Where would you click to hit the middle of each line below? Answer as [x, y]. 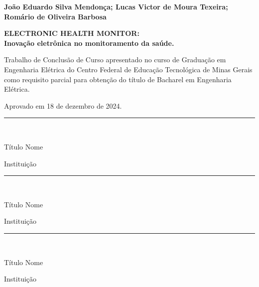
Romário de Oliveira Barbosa [55, 16]
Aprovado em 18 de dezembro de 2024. [63, 105]
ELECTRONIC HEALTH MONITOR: [72, 33]
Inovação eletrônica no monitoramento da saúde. [89, 43]
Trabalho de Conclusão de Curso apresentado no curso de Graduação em [115, 60]
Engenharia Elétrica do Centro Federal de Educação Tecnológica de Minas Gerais [128, 69]
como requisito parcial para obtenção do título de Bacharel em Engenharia [118, 79]
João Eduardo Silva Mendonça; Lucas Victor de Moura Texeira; [116, 6]
